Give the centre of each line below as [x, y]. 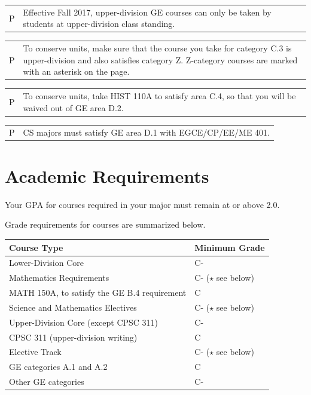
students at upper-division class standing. [99, 24]
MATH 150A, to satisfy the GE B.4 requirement [98, 293]
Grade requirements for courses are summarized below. [105, 224]
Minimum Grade [230, 247]
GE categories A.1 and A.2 [58, 367]
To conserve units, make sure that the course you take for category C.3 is [157, 48]
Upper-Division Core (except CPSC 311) [84, 322]
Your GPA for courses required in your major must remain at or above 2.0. [142, 204]
